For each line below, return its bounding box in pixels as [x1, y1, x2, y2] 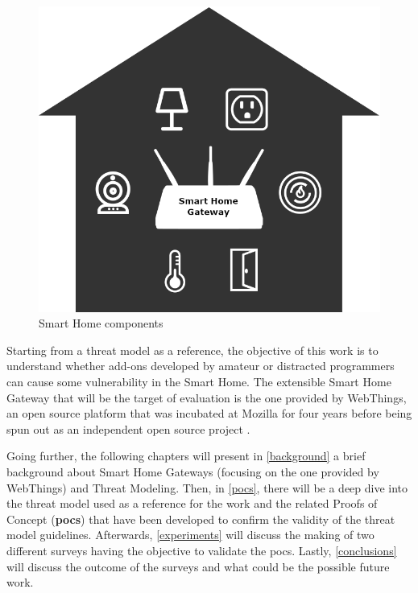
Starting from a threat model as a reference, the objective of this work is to [6, 341, 379, 358]
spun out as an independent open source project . [6, 420, 250, 437]
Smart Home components [39, 315, 163, 332]
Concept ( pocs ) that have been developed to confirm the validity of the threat [6, 510, 395, 527]
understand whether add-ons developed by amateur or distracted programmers [6, 357, 395, 374]
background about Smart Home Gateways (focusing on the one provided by [6, 463, 379, 480]
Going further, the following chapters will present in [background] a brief [6, 447, 366, 464]
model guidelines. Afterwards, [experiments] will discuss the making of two [6, 526, 375, 543]
